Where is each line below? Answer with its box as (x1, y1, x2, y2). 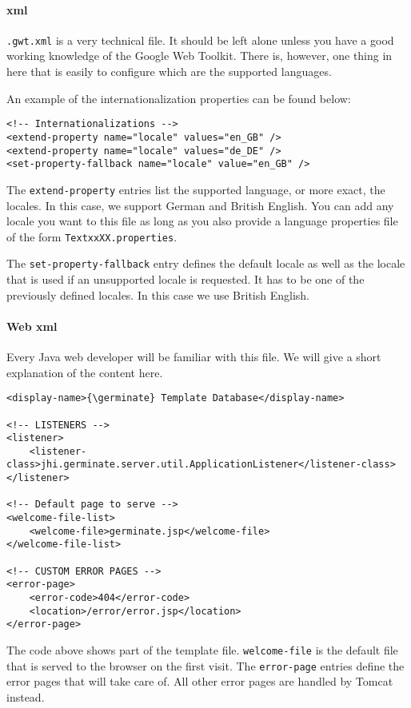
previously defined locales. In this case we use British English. (6, 286, 309, 303)
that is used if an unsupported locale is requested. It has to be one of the (6, 271, 365, 288)
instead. (6, 688, 45, 705)
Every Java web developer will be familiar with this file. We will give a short (6, 348, 381, 364)
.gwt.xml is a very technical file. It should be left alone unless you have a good (6, 31, 394, 48)
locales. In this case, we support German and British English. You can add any (6, 197, 394, 213)
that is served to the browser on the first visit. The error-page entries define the (6, 657, 405, 674)
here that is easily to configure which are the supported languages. (6, 63, 332, 80)
